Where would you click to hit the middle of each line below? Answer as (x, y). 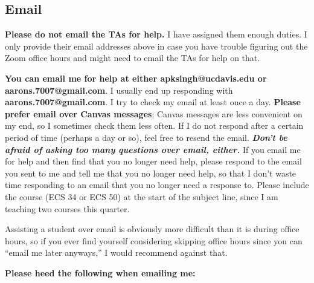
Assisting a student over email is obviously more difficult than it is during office (152, 229)
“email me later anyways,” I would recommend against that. (116, 252)
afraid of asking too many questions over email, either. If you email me (153, 149)
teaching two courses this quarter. (67, 208)
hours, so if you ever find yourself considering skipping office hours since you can (154, 240)
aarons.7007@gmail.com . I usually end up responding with (119, 90)
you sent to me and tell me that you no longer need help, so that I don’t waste (151, 173)
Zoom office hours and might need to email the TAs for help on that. (133, 58)
